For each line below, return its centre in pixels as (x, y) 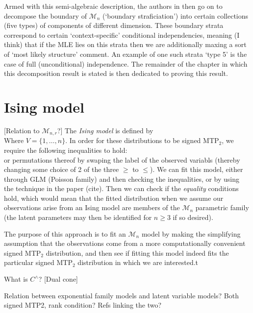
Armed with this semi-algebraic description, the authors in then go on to (113, 6)
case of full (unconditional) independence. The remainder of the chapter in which (126, 63)
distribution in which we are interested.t (138, 262)
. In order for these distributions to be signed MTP (142, 140)
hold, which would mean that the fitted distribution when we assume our (114, 198)
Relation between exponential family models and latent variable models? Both (121, 295)
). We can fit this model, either (196, 169)
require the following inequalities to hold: (66, 150)
